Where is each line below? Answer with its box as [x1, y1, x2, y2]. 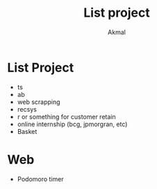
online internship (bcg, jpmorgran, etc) [17, 120, 128, 128]
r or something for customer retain [17, 112, 116, 121]
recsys [17, 105, 37, 113]
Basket [17, 127, 38, 135]
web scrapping [17, 98, 60, 106]
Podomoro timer [17, 174, 64, 183]
